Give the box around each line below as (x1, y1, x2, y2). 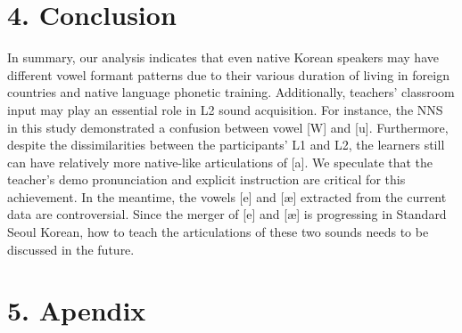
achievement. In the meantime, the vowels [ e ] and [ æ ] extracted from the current (7, 187, 447, 206)
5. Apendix (7, 292, 146, 329)
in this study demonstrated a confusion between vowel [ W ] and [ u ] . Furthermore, (7, 118, 449, 136)
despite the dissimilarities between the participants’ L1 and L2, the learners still (7, 135, 445, 154)
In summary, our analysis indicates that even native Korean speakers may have (7, 48, 439, 67)
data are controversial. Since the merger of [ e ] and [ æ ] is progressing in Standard (7, 205, 447, 223)
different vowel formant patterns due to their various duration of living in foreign (7, 65, 450, 84)
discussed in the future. (7, 240, 135, 258)
